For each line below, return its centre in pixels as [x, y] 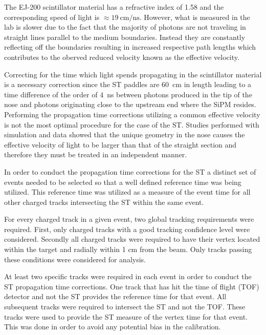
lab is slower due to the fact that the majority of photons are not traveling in [125, 27]
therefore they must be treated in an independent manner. [96, 154]
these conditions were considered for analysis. [75, 259]
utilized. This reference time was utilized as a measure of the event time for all [127, 192]
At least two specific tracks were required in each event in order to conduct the [128, 276]
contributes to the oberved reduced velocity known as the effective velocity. [122, 57]
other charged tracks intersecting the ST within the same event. [104, 202]
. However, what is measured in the [195, 17]
